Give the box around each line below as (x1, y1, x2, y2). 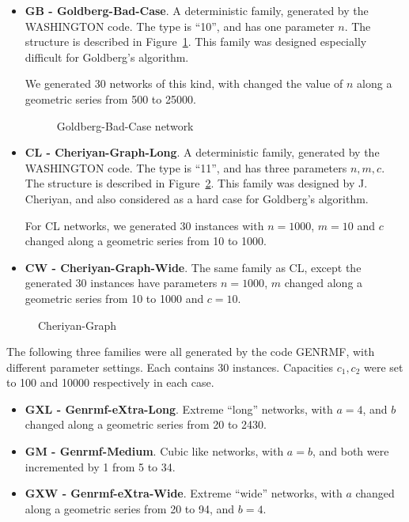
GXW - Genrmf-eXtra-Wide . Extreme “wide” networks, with (25, 485, 343, 501)
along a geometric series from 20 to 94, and (25, 500, 235, 516)
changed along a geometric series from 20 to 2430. (25, 416, 267, 433)
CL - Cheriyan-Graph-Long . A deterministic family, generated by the (25, 144, 380, 161)
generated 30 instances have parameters (25, 274, 218, 291)
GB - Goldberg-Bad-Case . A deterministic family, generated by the (25, 2, 369, 18)
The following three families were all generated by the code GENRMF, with (6, 343, 375, 360)
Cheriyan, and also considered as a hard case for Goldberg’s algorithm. (25, 190, 369, 206)
